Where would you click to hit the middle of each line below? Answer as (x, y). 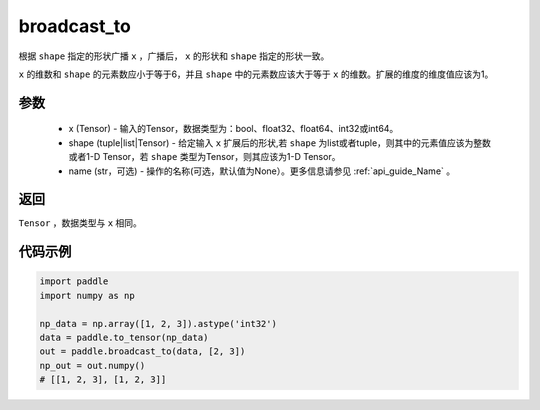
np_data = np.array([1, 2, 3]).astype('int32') (158, 323)
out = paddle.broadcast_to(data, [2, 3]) (142, 351)
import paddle (74, 281)
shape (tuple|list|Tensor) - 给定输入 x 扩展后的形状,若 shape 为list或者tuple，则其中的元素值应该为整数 (280, 142)
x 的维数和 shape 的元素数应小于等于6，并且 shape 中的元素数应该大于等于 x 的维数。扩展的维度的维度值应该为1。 (256, 74)
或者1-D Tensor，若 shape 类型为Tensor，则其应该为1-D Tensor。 (204, 157)
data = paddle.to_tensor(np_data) (124, 337)
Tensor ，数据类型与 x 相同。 (80, 223)
